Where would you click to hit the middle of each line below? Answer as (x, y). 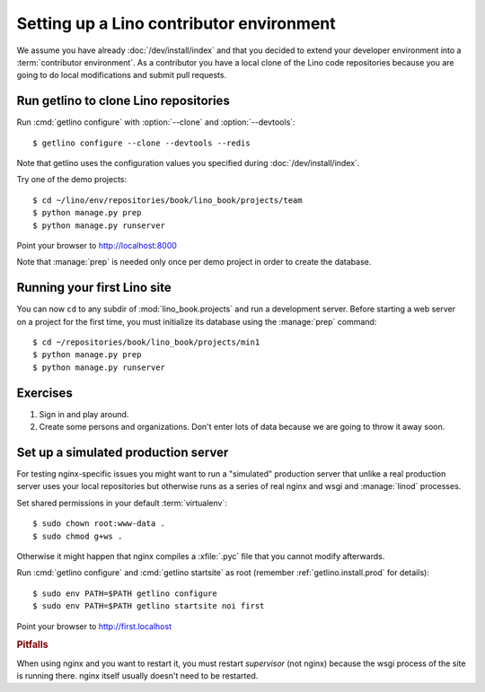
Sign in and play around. (84, 414)
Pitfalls (32, 644)
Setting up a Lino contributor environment (176, 23)
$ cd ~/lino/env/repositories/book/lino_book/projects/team (168, 200)
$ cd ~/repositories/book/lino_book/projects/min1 (146, 342)
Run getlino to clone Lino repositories (123, 101)
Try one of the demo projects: (72, 180)
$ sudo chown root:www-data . (99, 524)
